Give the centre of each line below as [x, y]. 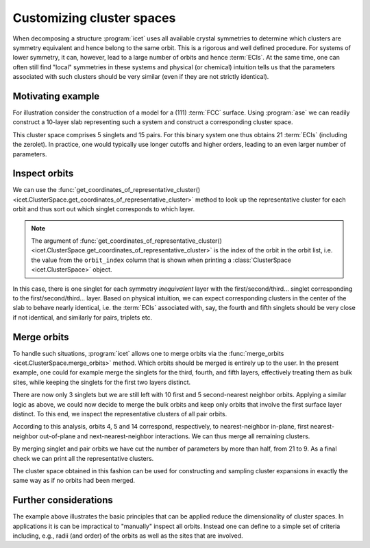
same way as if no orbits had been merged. [74, 481]
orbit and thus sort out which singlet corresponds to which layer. [104, 209]
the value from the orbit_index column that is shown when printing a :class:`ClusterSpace [161, 260]
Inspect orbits [43, 174]
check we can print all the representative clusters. [83, 458]
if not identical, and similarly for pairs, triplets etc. [83, 317]
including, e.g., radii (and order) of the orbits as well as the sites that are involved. [128, 536]
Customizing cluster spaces [94, 18]
